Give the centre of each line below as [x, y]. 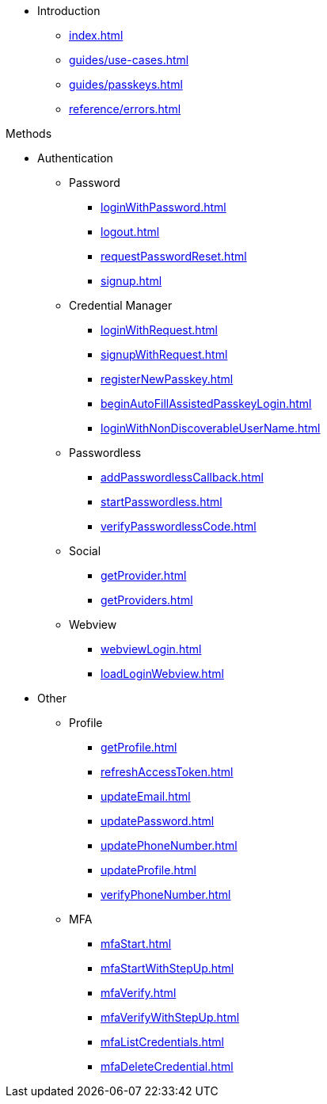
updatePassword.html [158, 821]
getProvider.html [144, 575]
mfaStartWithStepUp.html [167, 968]
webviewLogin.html [151, 649]
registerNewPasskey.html [167, 379]
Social [85, 551]
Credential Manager [121, 305]
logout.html [130, 232]
